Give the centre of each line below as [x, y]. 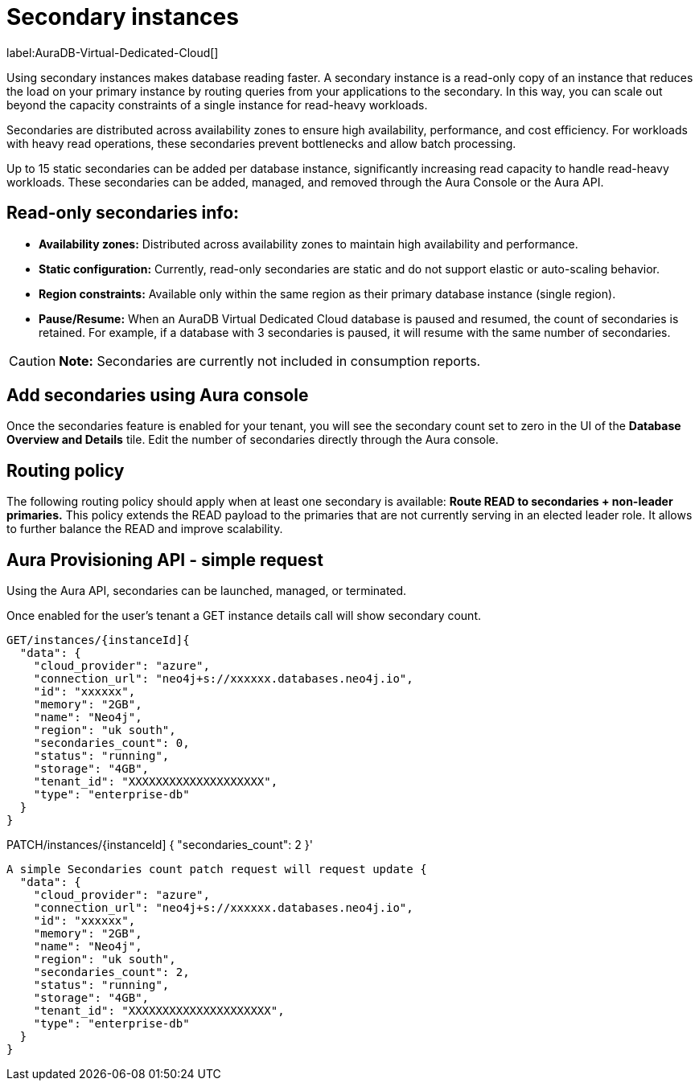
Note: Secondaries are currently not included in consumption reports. [270, 361]
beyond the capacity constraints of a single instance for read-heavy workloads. [217, 105]
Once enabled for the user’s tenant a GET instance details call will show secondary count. [244, 616]
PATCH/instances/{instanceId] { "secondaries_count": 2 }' [160, 845]
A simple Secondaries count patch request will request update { [217, 870]
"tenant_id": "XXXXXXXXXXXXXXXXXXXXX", [159, 1011]
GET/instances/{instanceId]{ [98, 640]
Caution [33, 361]
